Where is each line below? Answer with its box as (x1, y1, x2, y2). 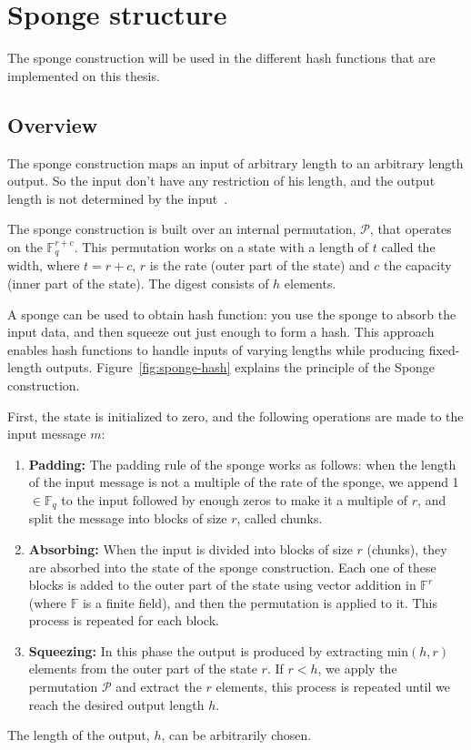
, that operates (369, 219, 452, 238)
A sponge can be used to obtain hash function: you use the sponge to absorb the (7, 304, 456, 323)
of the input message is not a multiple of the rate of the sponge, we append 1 (28, 472, 459, 492)
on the (7, 237, 43, 256)
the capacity (383, 256, 452, 275)
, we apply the (317, 659, 397, 678)
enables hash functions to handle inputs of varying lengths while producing (7, 340, 426, 359)
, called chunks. (236, 509, 323, 528)
